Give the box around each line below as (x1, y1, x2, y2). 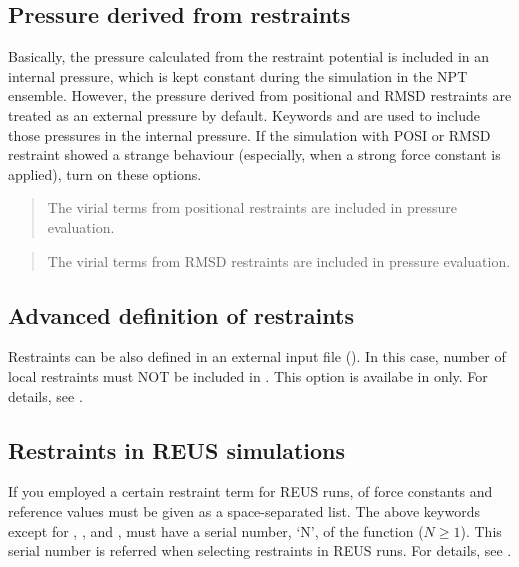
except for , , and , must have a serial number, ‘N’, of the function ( (8, 520, 424, 541)
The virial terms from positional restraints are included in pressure (47, 197, 457, 218)
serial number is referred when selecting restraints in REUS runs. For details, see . (8, 540, 512, 561)
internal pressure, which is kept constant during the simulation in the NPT (8, 65, 468, 86)
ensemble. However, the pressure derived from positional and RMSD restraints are (8, 85, 512, 106)
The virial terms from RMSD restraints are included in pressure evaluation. (47, 250, 511, 271)
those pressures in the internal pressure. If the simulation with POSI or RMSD (8, 124, 491, 145)
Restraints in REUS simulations (8, 434, 346, 465)
